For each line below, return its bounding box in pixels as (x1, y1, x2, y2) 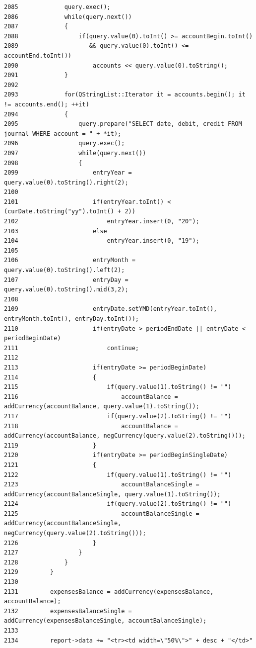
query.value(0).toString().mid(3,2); (4, 286, 128, 293)
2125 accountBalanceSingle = (4, 510, 199, 517)
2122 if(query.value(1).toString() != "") (4, 471, 232, 478)
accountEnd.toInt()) (4, 52, 72, 59)
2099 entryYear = (4, 169, 132, 177)
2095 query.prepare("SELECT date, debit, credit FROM (4, 120, 242, 128)
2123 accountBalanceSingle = (4, 481, 199, 488)
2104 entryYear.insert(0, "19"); (4, 237, 199, 245)
